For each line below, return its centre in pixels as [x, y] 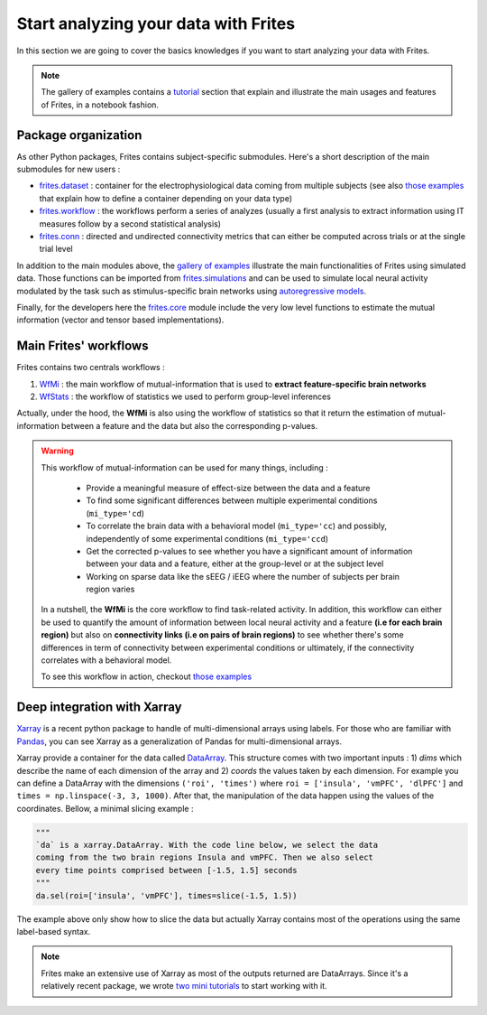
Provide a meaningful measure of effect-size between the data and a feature [228, 488]
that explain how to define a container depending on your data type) [166, 198]
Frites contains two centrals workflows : [91, 368]
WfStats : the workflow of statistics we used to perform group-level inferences [185, 396]
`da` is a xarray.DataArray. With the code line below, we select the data [207, 845]
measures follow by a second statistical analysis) [130, 223]
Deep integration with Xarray [99, 708]
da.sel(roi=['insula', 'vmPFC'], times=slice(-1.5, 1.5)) [166, 895]
